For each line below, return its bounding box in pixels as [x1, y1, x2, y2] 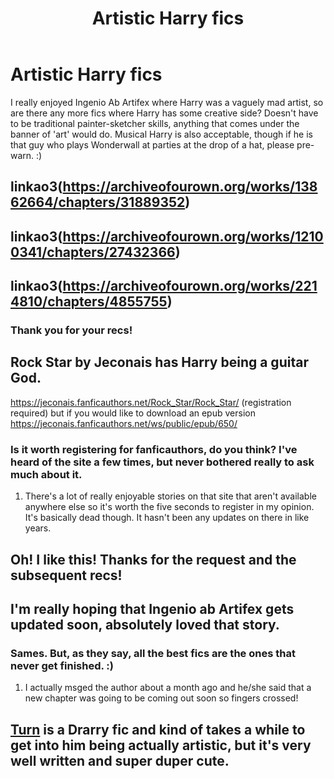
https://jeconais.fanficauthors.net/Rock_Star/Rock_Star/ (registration [10, 396, 292, 408]
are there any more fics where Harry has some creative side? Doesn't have [10, 107, 319, 119]
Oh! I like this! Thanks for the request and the [10, 551, 297, 568]
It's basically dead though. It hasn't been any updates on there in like [24, 512, 310, 524]
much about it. [10, 467, 83, 481]
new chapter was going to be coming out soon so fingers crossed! [24, 692, 299, 704]
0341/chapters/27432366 [10, 243, 176, 261]
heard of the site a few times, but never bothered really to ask [10, 455, 315, 469]
